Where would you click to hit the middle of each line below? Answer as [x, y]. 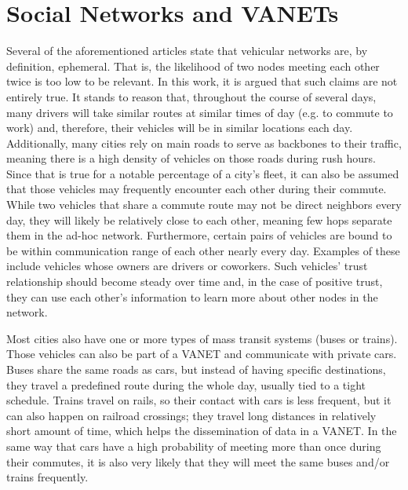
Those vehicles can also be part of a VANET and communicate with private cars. [202, 354]
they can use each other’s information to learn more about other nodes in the [192, 296]
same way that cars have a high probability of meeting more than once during [194, 446]
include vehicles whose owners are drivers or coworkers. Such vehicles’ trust [187, 266]
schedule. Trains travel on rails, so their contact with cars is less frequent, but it [199, 400]
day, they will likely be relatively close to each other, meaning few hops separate [199, 219]
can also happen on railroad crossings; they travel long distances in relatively [191, 415]
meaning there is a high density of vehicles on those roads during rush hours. [191, 158]
